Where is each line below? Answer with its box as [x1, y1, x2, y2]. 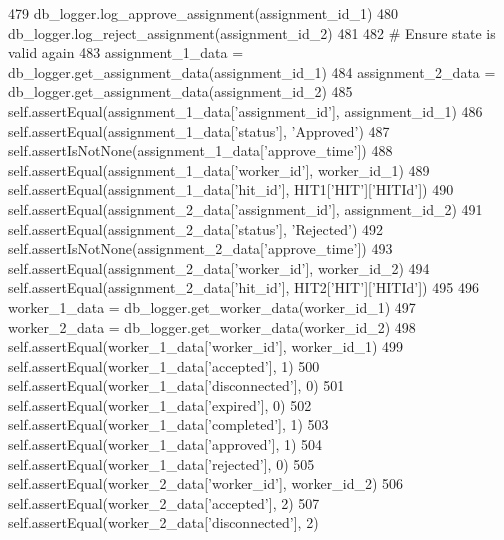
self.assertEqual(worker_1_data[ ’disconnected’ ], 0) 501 [8, 375, 345, 396]
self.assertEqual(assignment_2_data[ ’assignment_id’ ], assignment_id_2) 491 [8, 198, 483, 219]
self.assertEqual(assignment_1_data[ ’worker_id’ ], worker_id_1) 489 [8, 159, 430, 180]
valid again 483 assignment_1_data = [8, 42, 244, 63]
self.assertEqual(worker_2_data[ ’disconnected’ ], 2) [8, 512, 319, 533]
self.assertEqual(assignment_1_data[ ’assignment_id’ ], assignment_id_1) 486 [8, 100, 483, 121]
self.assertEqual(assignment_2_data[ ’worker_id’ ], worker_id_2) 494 [8, 257, 430, 278]
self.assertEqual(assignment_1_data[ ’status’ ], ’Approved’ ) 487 [8, 120, 390, 141]
